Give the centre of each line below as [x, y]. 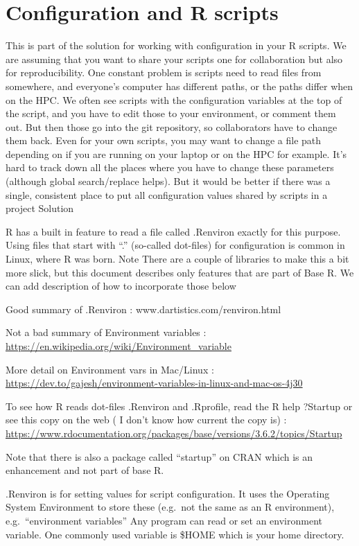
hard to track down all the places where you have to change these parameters [170, 167]
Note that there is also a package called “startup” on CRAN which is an [159, 456]
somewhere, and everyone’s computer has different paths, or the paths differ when [179, 86]
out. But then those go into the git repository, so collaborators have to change [172, 126]
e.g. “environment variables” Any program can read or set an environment [164, 520]
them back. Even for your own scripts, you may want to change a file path [164, 140]
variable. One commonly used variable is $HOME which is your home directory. [175, 534]
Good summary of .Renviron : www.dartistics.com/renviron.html [143, 309]
